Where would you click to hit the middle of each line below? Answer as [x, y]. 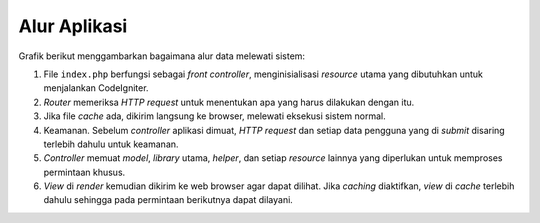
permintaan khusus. [84, 172]
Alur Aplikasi [73, 26]
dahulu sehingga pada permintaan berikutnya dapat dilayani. [168, 200]
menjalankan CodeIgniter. [96, 88]
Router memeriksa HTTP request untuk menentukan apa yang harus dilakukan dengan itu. [229, 102]
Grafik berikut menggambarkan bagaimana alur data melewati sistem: [161, 56]
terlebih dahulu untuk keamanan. [111, 144]
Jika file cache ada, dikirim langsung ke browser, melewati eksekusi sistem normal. [215, 116]
